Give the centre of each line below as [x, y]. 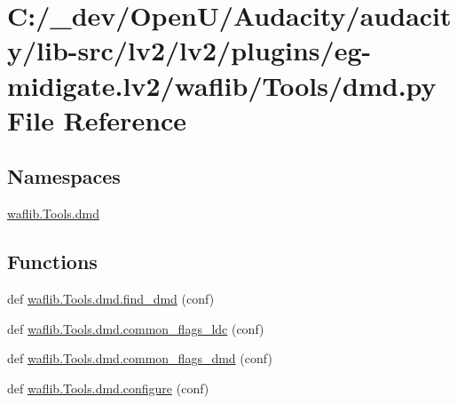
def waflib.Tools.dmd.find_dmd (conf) [111, 298]
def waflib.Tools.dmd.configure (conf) [108, 388]
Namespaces [64, 176]
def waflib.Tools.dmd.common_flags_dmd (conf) [140, 358]
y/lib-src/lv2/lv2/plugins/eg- [189, 50]
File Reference [97, 119]
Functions [52, 261]
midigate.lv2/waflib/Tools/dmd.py [222, 85]
